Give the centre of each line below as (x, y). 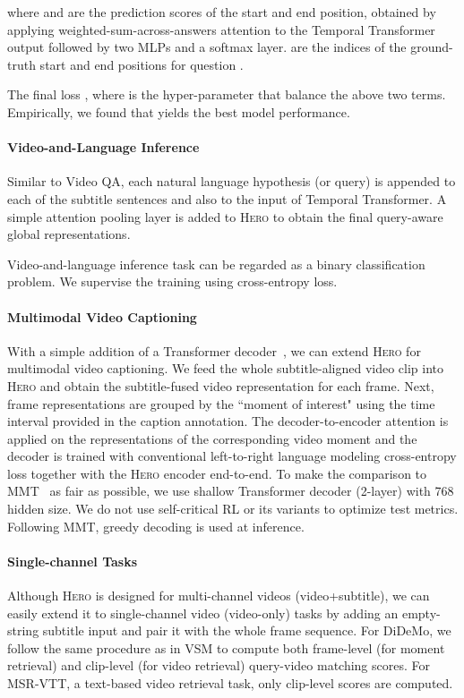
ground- (432, 47)
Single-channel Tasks (73, 561)
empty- (421, 613)
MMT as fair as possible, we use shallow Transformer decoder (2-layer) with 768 (231, 491)
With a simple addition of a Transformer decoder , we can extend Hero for (214, 350)
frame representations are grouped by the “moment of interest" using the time (221, 403)
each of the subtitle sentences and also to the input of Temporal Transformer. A (227, 198)
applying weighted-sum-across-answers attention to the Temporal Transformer (221, 29)
